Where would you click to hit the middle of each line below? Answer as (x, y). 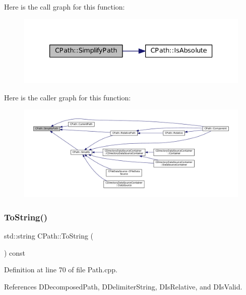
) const (15, 252)
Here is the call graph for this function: (65, 7)
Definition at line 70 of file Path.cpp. (61, 270)
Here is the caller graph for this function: (68, 97)
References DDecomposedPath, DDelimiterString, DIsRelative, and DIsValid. (123, 286)
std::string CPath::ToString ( (49, 236)
